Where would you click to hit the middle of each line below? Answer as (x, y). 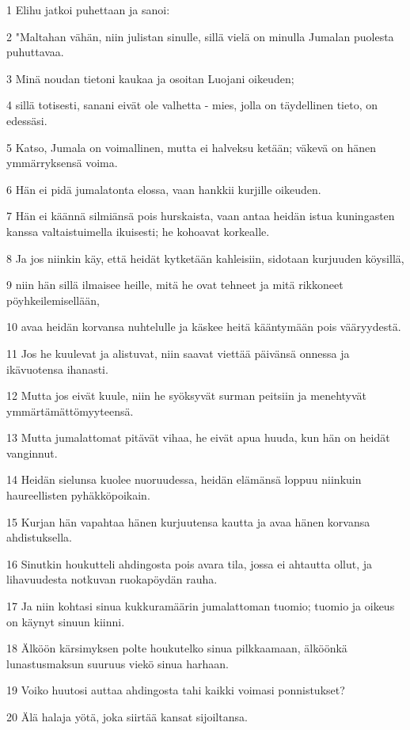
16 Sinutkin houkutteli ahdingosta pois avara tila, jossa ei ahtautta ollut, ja (190, 563)
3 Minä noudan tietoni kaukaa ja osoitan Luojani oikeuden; (150, 78)
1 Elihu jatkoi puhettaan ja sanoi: (88, 10)
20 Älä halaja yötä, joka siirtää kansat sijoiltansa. (127, 717)
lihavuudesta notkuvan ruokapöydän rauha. (112, 579)
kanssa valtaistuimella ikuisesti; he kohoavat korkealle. (138, 231)
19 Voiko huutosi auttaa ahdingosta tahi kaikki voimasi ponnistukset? (176, 690)
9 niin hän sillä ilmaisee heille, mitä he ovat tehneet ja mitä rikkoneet (175, 285)
